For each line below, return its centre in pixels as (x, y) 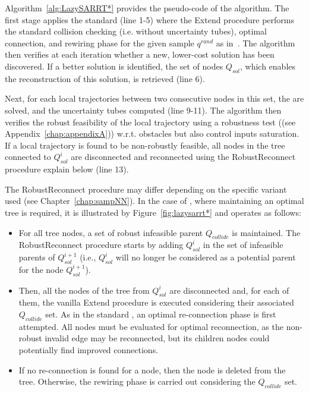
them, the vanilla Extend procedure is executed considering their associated (156, 302)
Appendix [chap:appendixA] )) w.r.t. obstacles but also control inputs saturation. (152, 133)
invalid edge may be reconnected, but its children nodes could (157, 338)
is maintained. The (266, 232)
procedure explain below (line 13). (67, 169)
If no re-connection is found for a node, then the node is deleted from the (152, 370)
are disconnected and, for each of (229, 290)
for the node (41, 269)
